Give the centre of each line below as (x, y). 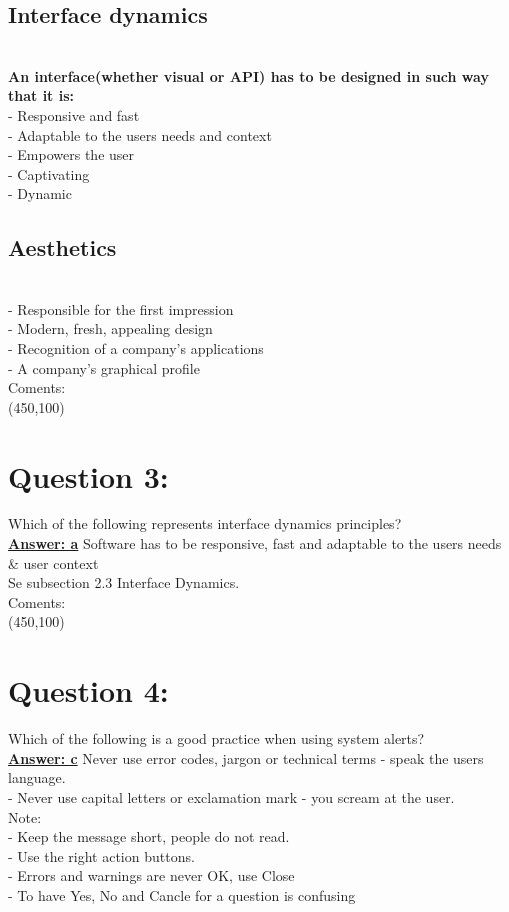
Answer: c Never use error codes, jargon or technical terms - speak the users (246, 757)
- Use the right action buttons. (101, 855)
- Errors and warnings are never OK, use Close (151, 875)
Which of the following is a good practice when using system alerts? (216, 738)
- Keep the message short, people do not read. (149, 836)
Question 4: (88, 690)
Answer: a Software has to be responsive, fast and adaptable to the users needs (255, 543)
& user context (53, 562)
